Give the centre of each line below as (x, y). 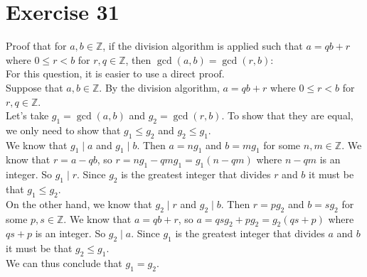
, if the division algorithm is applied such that (203, 46)
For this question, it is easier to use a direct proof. (115, 74)
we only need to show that (63, 130)
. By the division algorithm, (159, 87)
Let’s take (27, 115)
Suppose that (34, 87)
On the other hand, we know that (79, 203)
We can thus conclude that (64, 263)
